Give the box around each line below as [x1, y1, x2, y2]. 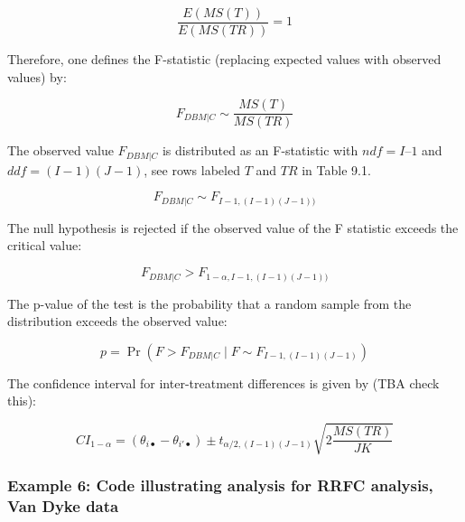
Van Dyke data [7, 495, 119, 517]
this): [7, 391, 36, 410]
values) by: [7, 67, 67, 86]
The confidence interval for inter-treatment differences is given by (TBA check [7, 373, 440, 392]
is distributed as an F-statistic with [162, 141, 358, 160]
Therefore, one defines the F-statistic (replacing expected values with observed [7, 50, 442, 69]
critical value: [7, 236, 82, 255]
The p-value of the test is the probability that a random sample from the [7, 294, 412, 312]
